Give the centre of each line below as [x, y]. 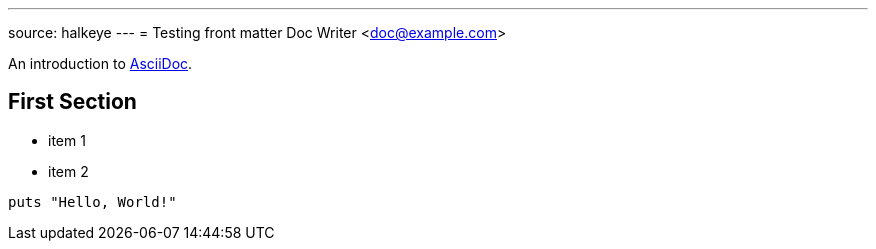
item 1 [67, 140]
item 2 [68, 171]
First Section [72, 102]
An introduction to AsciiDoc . [100, 63]
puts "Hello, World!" [92, 201]
